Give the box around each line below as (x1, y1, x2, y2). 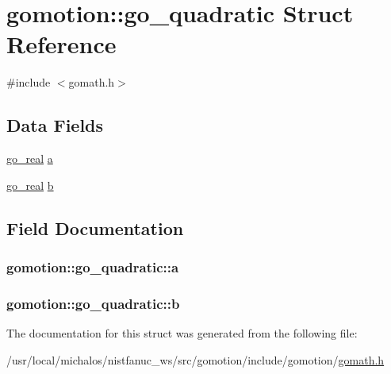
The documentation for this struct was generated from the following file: (6, 325, 358, 341)
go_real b (6, 176, 54, 193)
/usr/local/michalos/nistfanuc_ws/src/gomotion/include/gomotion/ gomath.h (6, 351, 385, 368)
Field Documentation (6, 215, 184, 240)
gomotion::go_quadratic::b (6, 293, 180, 313)
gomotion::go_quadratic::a (6, 257, 179, 276)
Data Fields (6, 113, 104, 137)
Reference (6, 28, 117, 60)
